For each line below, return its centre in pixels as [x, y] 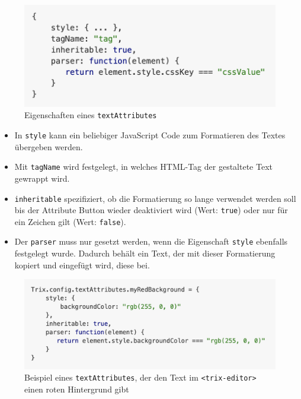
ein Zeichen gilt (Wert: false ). [70, 221]
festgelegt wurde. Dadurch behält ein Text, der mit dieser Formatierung [145, 253]
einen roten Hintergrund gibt [77, 389]
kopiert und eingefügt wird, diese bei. [82, 265]
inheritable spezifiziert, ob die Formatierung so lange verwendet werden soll [155, 198]
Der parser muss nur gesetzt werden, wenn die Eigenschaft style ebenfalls [151, 241]
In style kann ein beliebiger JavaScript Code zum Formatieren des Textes [150, 135]
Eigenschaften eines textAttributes [91, 115]
